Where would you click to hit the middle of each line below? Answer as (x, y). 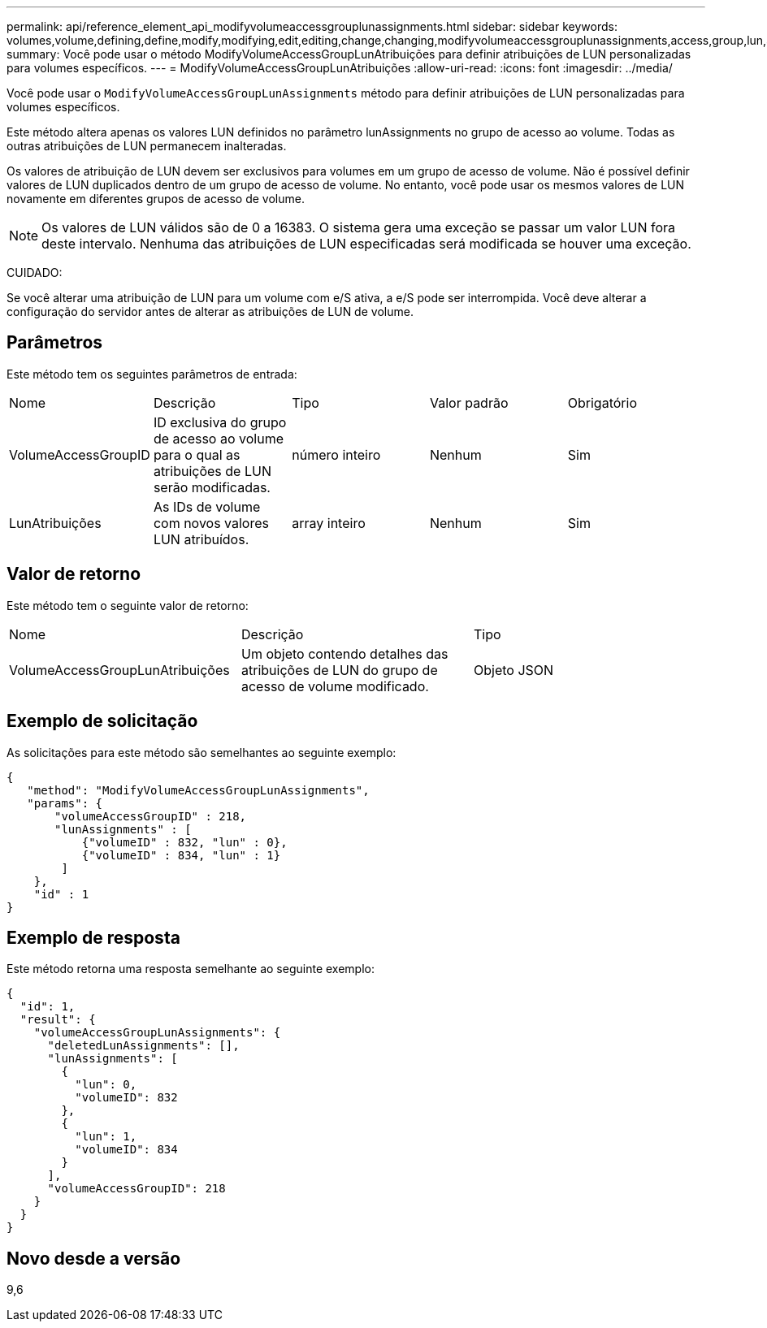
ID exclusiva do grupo (220, 422)
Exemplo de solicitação (102, 721)
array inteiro (329, 523)
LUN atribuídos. (201, 539)
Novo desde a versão (94, 1258)
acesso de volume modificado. (335, 686)
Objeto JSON (513, 670)
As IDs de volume (207, 506)
